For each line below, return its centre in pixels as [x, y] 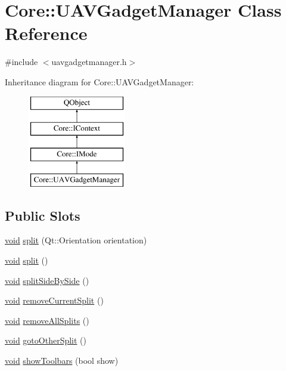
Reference [46, 33]
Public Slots [43, 215]
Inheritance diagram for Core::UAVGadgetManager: [100, 81]
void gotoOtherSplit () [46, 340]
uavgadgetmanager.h [89, 62]
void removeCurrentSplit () [54, 300]
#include [21, 62]
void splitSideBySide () [47, 280]
